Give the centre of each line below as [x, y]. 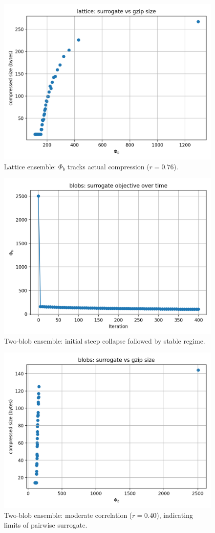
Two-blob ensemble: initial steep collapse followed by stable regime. [105, 340]
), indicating [175, 515]
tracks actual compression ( [108, 166]
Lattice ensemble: [30, 166]
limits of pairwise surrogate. [46, 524]
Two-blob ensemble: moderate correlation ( [68, 515]
